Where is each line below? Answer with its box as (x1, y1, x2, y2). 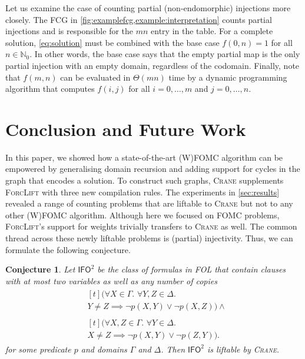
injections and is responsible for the (5, 25, 134, 37)
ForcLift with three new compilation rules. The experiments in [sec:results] (5, 185, 280, 198)
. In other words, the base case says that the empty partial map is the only (29, 48, 300, 60)
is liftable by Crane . (207, 343, 279, 355)
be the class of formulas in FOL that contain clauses (97, 263, 286, 275)
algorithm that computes (5, 82, 95, 95)
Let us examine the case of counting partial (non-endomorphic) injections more (5, 2, 291, 14)
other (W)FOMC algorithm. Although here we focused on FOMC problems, (5, 208, 280, 221)
